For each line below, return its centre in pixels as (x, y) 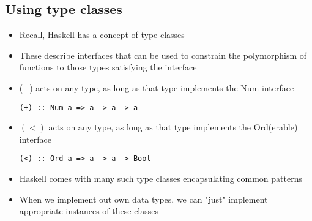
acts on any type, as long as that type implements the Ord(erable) (173, 127)
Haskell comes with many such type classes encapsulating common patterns (161, 178)
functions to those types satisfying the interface (108, 67)
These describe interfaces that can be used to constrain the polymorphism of (163, 55)
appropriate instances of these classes (89, 211)
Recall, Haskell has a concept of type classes (102, 35)
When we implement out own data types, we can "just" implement (143, 199)
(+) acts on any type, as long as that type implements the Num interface (157, 87)
